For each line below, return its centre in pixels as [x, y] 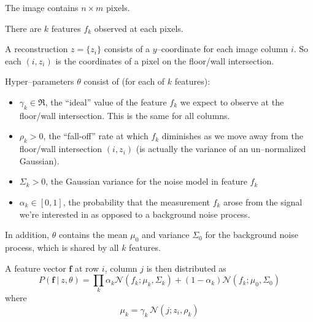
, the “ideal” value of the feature [106, 102]
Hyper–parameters [40, 81]
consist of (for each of [124, 81]
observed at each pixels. [139, 28]
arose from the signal [263, 201]
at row [87, 268]
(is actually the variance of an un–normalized [221, 149]
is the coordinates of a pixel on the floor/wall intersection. [165, 60]
